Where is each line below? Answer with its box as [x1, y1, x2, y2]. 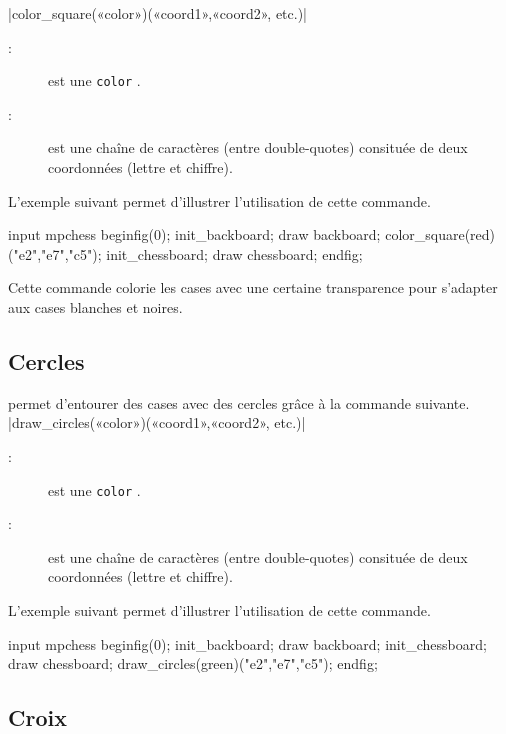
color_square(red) [385, 224, 496, 245]
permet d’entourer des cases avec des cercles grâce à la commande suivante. [8, 392, 470, 413]
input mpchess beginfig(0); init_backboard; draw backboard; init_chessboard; [8, 633, 487, 654]
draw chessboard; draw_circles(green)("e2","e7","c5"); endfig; [8, 653, 378, 674]
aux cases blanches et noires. [8, 297, 183, 317]
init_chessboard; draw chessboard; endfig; [106, 243, 363, 264]
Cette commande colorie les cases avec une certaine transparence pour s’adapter [8, 277, 498, 298]
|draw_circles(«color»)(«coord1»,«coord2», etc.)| [8, 412, 306, 433]
